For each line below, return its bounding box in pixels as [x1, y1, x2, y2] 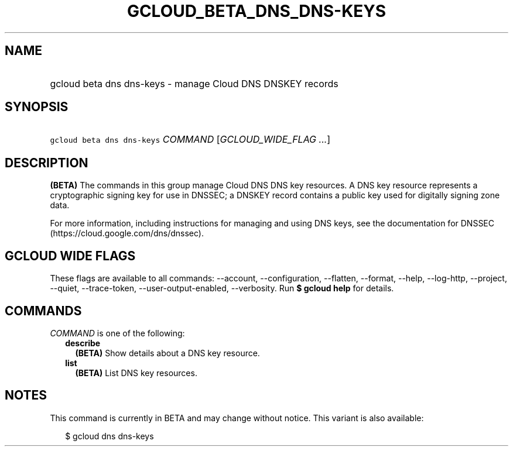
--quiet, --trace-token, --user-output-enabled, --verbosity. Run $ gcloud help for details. [50, 283, 394, 294]
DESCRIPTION [5, 155, 88, 170]
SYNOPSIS [5, 99, 69, 115]
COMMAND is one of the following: [50, 328, 185, 338]
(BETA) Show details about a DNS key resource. [75, 347, 260, 358]
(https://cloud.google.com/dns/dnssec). [50, 228, 204, 239]
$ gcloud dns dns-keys [65, 431, 154, 441]
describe [65, 338, 101, 348]
